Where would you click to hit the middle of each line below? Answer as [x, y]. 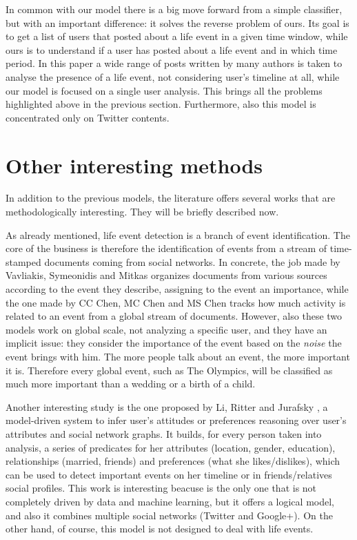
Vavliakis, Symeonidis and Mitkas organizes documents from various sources [166, 275]
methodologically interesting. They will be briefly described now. [142, 212]
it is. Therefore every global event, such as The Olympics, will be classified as [169, 370]
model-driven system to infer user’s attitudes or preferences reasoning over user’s [176, 420]
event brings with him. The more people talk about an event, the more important [178, 356]
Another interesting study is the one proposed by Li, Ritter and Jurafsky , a [167, 406]
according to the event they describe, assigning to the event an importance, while [177, 289]
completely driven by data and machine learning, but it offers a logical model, [170, 501]
